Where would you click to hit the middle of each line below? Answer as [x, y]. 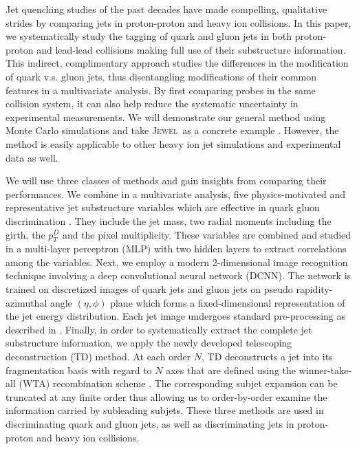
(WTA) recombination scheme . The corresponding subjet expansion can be [178, 383]
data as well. [32, 157]
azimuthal [26, 302]
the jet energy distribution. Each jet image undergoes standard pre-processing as [176, 316]
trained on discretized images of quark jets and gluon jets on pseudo [149, 289]
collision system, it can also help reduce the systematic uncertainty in [152, 103]
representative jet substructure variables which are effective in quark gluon [163, 207]
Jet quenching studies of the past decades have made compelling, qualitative [166, 9]
